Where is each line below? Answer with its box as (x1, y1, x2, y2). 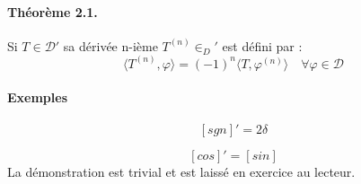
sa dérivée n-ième (63, 36, 158, 55)
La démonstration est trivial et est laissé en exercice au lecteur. (7, 162, 356, 180)
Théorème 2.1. (7, 2, 98, 21)
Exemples (7, 88, 68, 107)
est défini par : (222, 36, 303, 55)
